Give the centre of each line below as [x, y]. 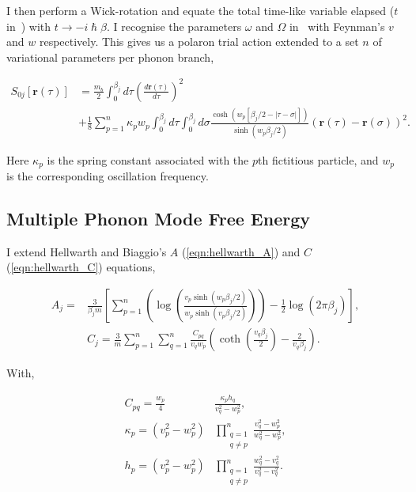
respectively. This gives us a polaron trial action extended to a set [199, 42]
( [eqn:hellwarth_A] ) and [241, 251]
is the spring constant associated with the [148, 159]
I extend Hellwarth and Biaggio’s [87, 251]
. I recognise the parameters [174, 26]
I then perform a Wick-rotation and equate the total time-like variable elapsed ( [200, 10]
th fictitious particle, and [318, 159]
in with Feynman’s [337, 26]
